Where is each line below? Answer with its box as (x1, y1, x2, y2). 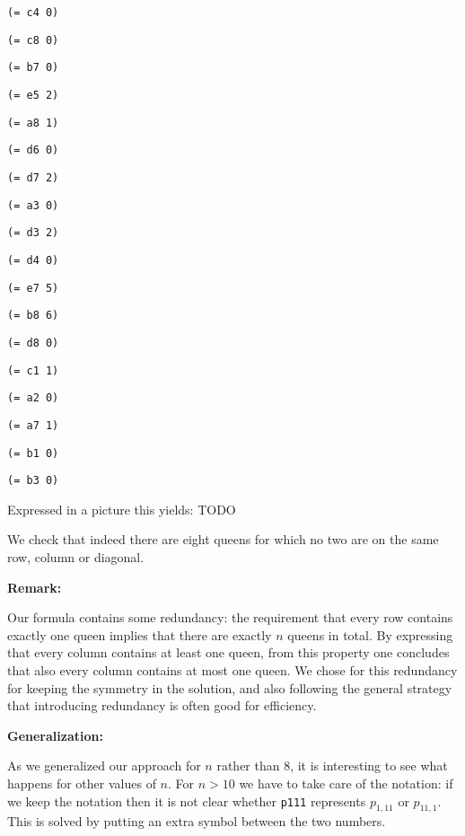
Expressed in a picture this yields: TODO (7, 499, 236, 518)
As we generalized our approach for (7, 756, 201, 775)
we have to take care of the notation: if (239, 773, 453, 792)
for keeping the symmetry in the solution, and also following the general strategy (7, 678, 452, 697)
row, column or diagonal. (7, 548, 145, 566)
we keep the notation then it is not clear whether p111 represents (7, 791, 366, 810)
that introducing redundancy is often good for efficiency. (7, 696, 317, 715)
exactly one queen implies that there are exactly (7, 625, 272, 644)
